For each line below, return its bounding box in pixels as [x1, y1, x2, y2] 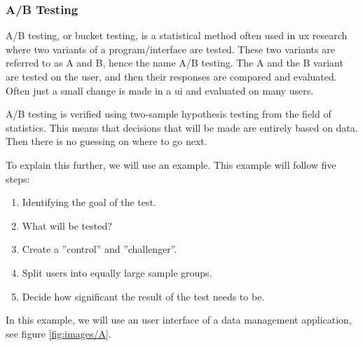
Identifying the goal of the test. [22, 195, 156, 209]
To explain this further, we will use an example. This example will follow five [6, 157, 336, 172]
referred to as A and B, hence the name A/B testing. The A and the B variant [6, 55, 343, 70]
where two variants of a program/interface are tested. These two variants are [6, 41, 335, 56]
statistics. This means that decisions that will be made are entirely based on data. [6, 120, 358, 134]
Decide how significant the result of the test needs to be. [22, 289, 265, 303]
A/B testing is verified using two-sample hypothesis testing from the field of [6, 106, 331, 121]
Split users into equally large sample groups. [22, 265, 212, 279]
